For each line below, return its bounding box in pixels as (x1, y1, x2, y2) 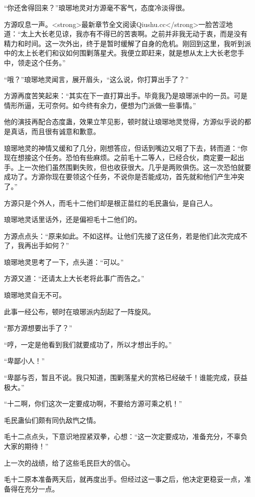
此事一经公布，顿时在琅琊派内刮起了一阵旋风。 (4, 306, 155, 316)
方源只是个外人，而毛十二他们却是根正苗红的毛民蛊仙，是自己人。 (4, 197, 217, 208)
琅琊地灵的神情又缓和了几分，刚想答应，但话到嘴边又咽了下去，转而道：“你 (4, 142, 248, 153)
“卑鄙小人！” (4, 356, 45, 366)
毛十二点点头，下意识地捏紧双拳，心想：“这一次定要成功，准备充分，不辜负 (4, 431, 248, 442)
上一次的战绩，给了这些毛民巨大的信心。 (4, 457, 134, 468)
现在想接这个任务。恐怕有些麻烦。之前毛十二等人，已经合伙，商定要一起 (4, 152, 237, 163)
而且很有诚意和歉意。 (31, 126, 100, 136)
